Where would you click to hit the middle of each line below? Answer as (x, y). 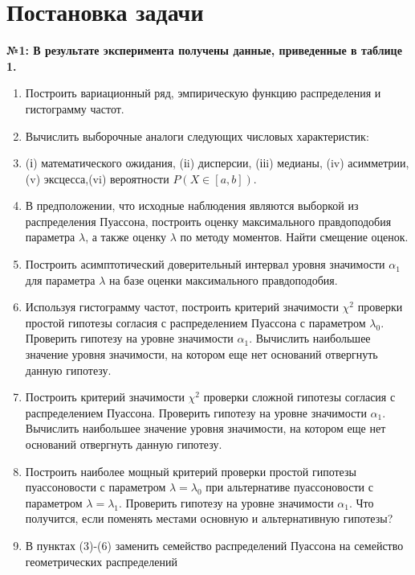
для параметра (60, 279)
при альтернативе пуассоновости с (289, 487)
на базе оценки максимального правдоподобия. (224, 279)
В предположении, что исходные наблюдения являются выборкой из (192, 205)
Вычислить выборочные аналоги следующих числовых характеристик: (197, 136)
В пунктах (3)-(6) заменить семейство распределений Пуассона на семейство (214, 545)
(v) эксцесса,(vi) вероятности (97, 178)
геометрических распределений (101, 561)
